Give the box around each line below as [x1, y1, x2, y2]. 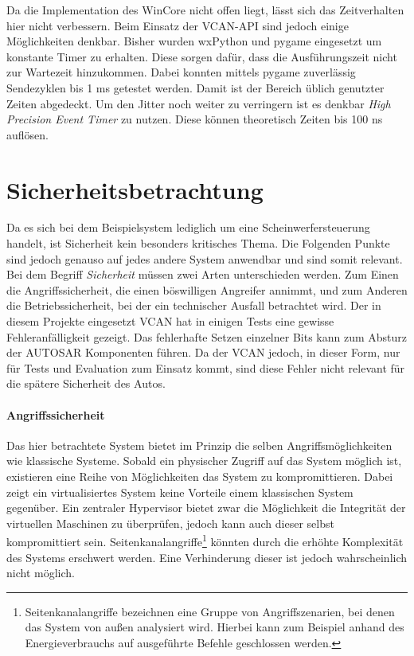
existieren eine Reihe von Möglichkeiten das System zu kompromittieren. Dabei [6, 467, 393, 484]
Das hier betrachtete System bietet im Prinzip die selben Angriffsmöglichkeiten [6, 436, 393, 453]
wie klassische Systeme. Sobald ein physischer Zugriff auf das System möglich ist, [6, 452, 402, 469]
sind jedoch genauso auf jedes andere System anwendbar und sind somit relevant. [6, 250, 403, 267]
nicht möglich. [6, 564, 75, 581]
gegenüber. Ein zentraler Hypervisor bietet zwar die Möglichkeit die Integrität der [6, 499, 406, 516]
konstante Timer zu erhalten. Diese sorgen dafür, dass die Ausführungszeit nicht [6, 48, 397, 64]
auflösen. [6, 126, 49, 143]
